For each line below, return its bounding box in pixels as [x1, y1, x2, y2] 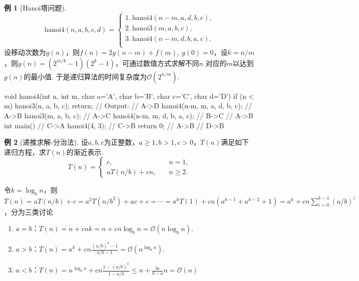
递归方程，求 [4, 146, 46, 157]
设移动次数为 [4, 47, 46, 57]
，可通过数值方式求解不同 [115, 57, 199, 68]
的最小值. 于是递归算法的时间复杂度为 [23, 71, 147, 81]
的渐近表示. [66, 146, 103, 157]
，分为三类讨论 [4, 206, 53, 217]
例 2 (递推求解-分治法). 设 [4, 137, 88, 147]
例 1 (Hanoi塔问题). [4, 2, 67, 12]
